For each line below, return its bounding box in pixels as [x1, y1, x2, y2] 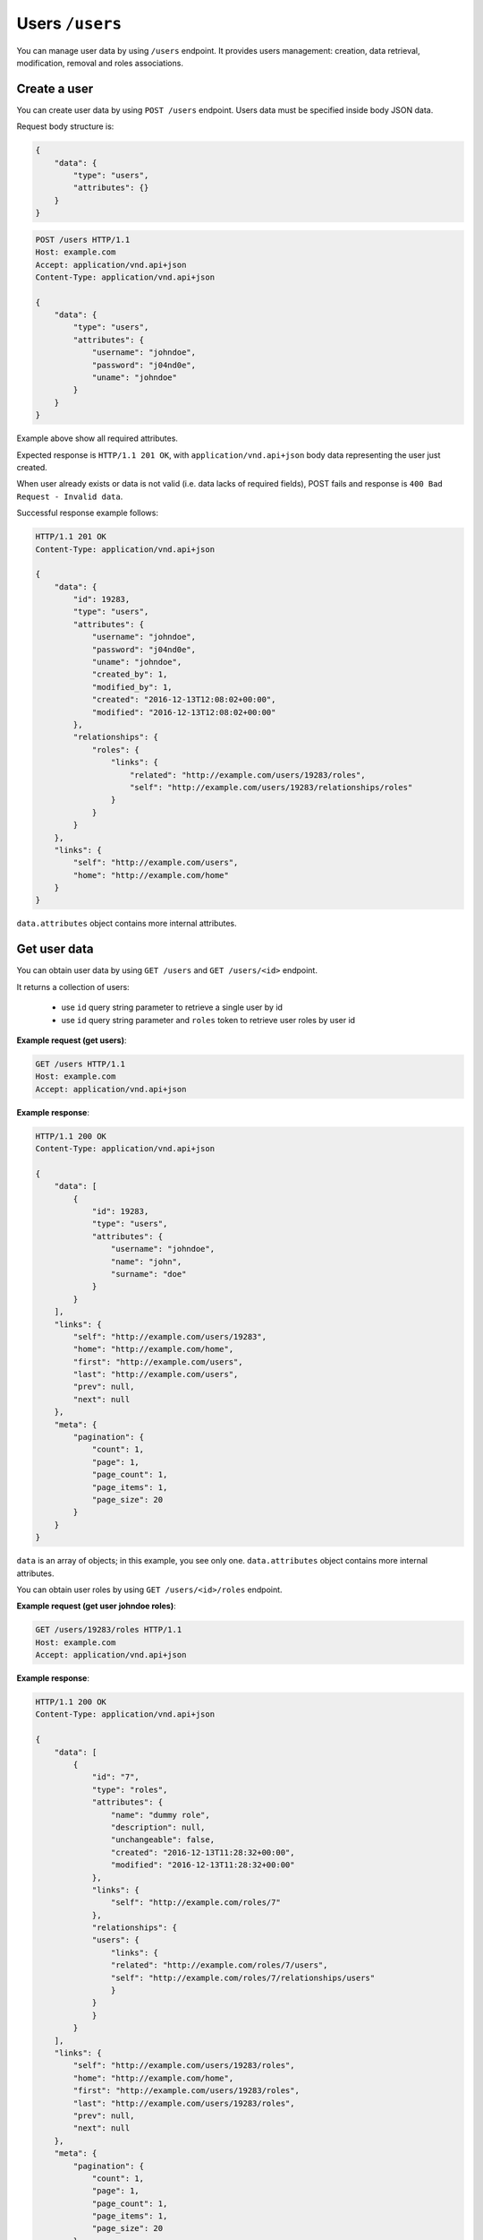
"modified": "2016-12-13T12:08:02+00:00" [91, 707, 276, 717]
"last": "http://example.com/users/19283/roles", [72, 2098, 295, 2108]
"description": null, [110, 1822, 206, 1832]
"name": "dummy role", [110, 1810, 210, 1820]
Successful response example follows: [16, 507, 158, 519]
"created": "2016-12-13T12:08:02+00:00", [91, 694, 276, 705]
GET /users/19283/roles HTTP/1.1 [35, 1624, 182, 1635]
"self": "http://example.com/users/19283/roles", [72, 2061, 295, 2071]
